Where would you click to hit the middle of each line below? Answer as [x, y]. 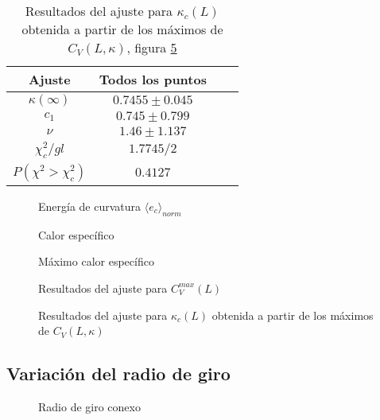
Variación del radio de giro [118, 373]
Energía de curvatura [90, 206]
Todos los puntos [153, 79]
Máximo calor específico [96, 261]
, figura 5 [152, 47]
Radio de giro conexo [89, 406]
